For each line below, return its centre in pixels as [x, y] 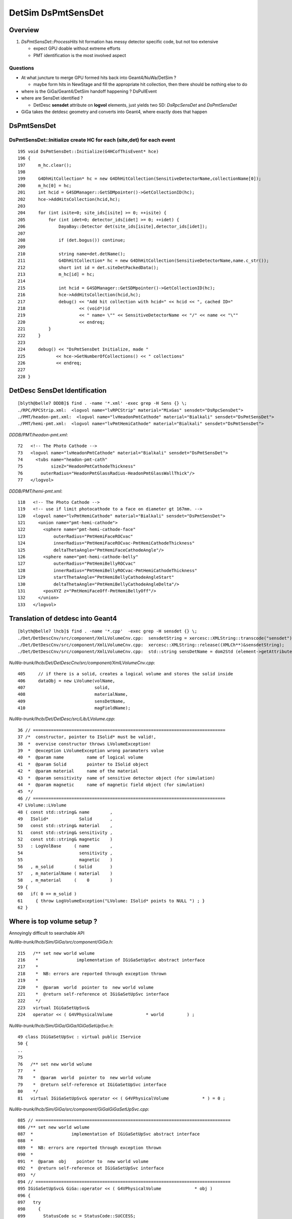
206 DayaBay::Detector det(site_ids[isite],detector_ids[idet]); [113, 226]
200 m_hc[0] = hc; [45, 186]
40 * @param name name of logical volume [81, 757]
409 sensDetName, [72, 701]
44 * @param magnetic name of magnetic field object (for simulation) [111, 785]
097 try [29, 1202]
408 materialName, [73, 694]
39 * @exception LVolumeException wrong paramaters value [91, 751]
